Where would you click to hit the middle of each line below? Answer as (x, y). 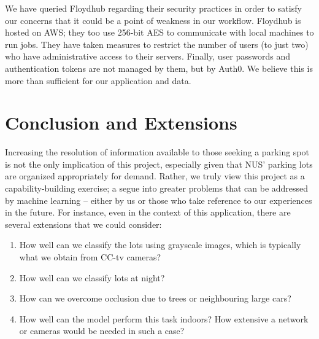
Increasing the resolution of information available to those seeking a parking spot (157, 152)
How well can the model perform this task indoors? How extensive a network (164, 318)
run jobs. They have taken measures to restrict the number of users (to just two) (157, 44)
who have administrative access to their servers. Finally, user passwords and (148, 56)
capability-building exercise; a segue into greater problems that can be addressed (157, 188)
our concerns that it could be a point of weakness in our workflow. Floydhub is (153, 20)
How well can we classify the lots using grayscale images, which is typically (160, 245)
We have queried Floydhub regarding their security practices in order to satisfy (153, 8)
